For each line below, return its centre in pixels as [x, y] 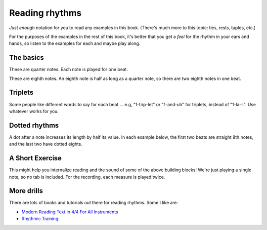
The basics [26, 57]
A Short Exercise [35, 158]
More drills [26, 191]
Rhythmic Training [40, 219]
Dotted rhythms [34, 125]
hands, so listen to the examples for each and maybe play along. [75, 43]
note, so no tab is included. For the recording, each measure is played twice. [87, 177]
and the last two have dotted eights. [46, 144]
